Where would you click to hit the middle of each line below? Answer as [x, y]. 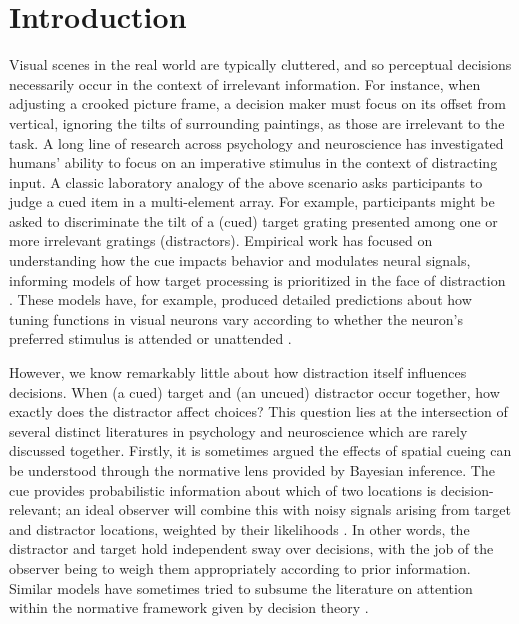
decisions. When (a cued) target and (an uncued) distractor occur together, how [254, 391]
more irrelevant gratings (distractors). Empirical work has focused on [221, 240]
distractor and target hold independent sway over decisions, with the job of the [251, 548]
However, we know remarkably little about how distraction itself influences [238, 372]
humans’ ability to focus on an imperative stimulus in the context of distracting [253, 162]
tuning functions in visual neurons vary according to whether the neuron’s [236, 318]
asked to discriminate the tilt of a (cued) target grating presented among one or [253, 220]
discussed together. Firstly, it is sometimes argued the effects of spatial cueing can [260, 450]
